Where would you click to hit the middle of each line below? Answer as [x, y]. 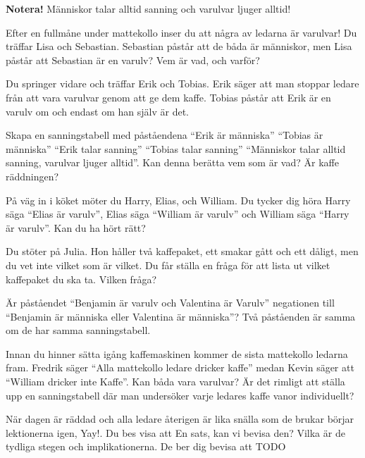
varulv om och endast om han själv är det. [98, 111]
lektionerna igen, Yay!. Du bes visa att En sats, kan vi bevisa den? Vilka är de [175, 432]
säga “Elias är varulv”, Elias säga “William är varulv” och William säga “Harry [178, 214]
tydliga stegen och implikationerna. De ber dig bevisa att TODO [146, 446]
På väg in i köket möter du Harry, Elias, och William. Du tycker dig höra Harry [178, 200]
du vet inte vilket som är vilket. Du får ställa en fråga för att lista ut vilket [168, 265]
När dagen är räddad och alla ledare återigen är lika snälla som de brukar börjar [180, 419]
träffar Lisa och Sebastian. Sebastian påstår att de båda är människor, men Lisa [179, 46]
